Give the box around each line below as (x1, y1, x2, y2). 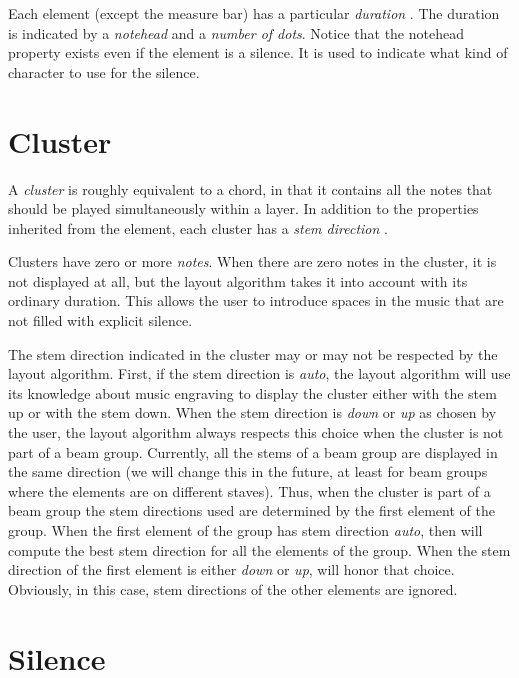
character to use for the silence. (8, 61, 200, 82)
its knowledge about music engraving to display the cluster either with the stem (8, 382, 497, 403)
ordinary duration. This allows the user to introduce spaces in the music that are (8, 290, 504, 311)
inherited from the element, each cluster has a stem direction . (8, 217, 388, 238)
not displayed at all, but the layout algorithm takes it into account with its (8, 270, 468, 291)
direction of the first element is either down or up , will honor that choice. (8, 559, 455, 580)
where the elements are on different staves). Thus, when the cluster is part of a (8, 480, 491, 501)
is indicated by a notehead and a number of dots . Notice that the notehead (8, 22, 464, 43)
